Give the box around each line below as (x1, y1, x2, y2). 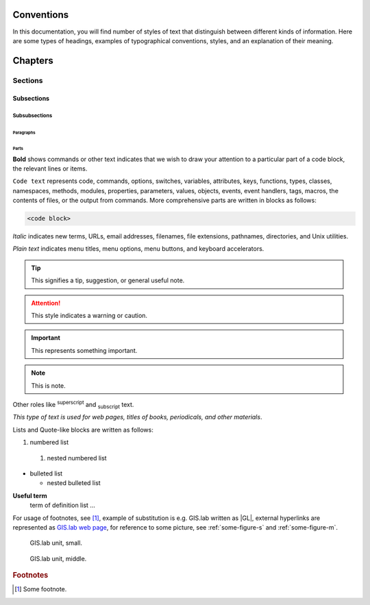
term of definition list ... (29, 501, 96, 510)
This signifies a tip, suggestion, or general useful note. (31, 276, 185, 284)
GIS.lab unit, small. (29, 539, 82, 547)
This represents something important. (31, 346, 138, 354)
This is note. (31, 381, 66, 390)
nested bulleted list (47, 479, 101, 487)
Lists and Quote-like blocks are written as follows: (12, 425, 153, 434)
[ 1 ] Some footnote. (14, 585, 67, 593)
